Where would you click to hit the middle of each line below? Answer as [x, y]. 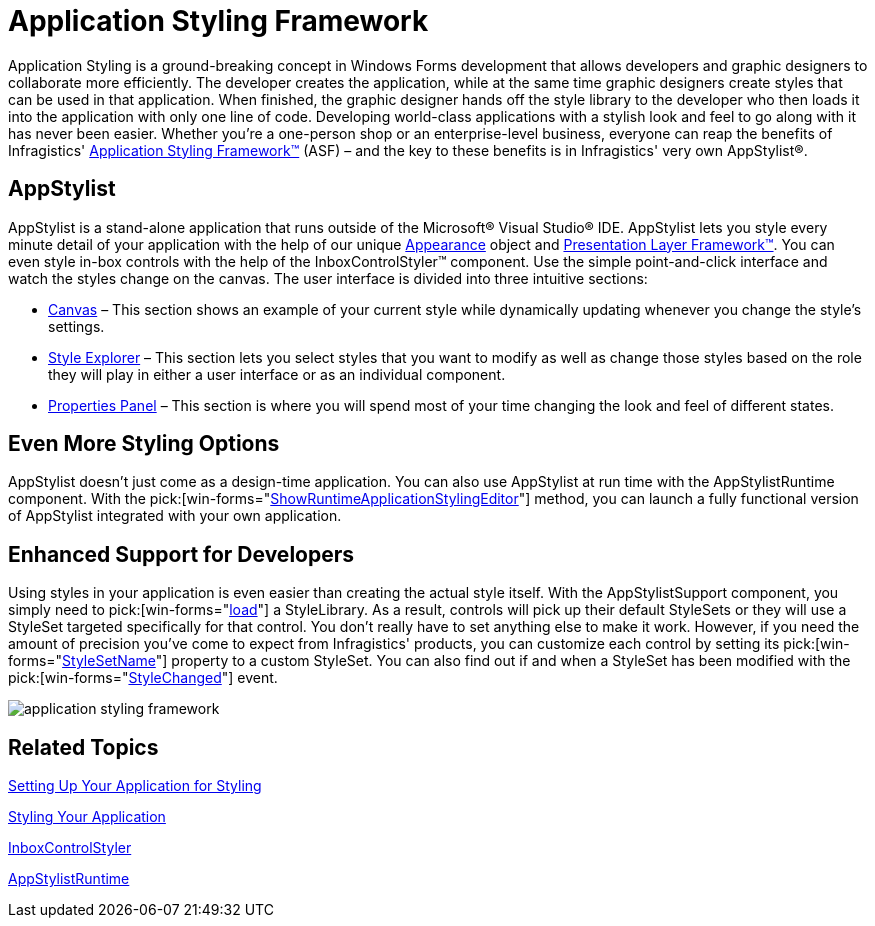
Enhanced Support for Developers [181, 554]
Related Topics [83, 747]
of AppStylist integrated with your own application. [175, 516]
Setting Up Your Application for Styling [135, 786]
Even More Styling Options [144, 444]
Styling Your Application [87, 817]
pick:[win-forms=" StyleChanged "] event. [143, 678]
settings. [76, 326]
